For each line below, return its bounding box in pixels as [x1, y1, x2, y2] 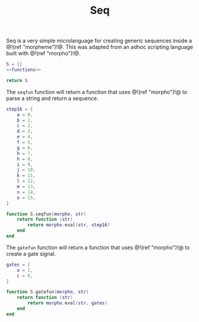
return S [6, 77, 28, 83]
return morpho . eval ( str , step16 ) [27, 222, 110, 228]
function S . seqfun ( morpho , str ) [6, 211, 86, 217]
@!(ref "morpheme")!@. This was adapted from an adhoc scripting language [6, 43, 194, 51]
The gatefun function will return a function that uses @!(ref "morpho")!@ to [6, 243, 190, 251]
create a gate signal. [6, 250, 56, 257]
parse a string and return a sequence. [6, 95, 99, 102]
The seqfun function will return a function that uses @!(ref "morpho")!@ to [6, 88, 188, 95]
